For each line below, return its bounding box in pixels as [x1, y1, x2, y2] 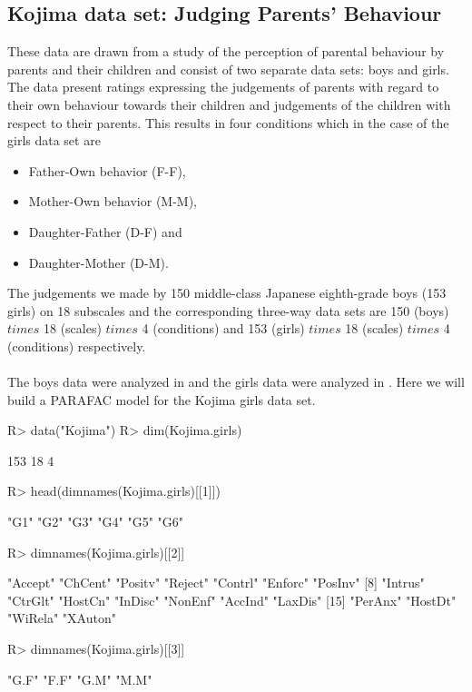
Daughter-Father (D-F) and [28, 222, 182, 241]
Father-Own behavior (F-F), [28, 161, 186, 180]
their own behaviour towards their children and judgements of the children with [7, 94, 451, 114]
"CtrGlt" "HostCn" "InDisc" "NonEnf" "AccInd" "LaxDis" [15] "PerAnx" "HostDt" [7, 590, 457, 609]
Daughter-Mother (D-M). [28, 252, 169, 272]
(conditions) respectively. [7, 336, 146, 355]
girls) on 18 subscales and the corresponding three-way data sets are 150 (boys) [7, 301, 449, 320]
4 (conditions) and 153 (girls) [142, 319, 305, 338]
